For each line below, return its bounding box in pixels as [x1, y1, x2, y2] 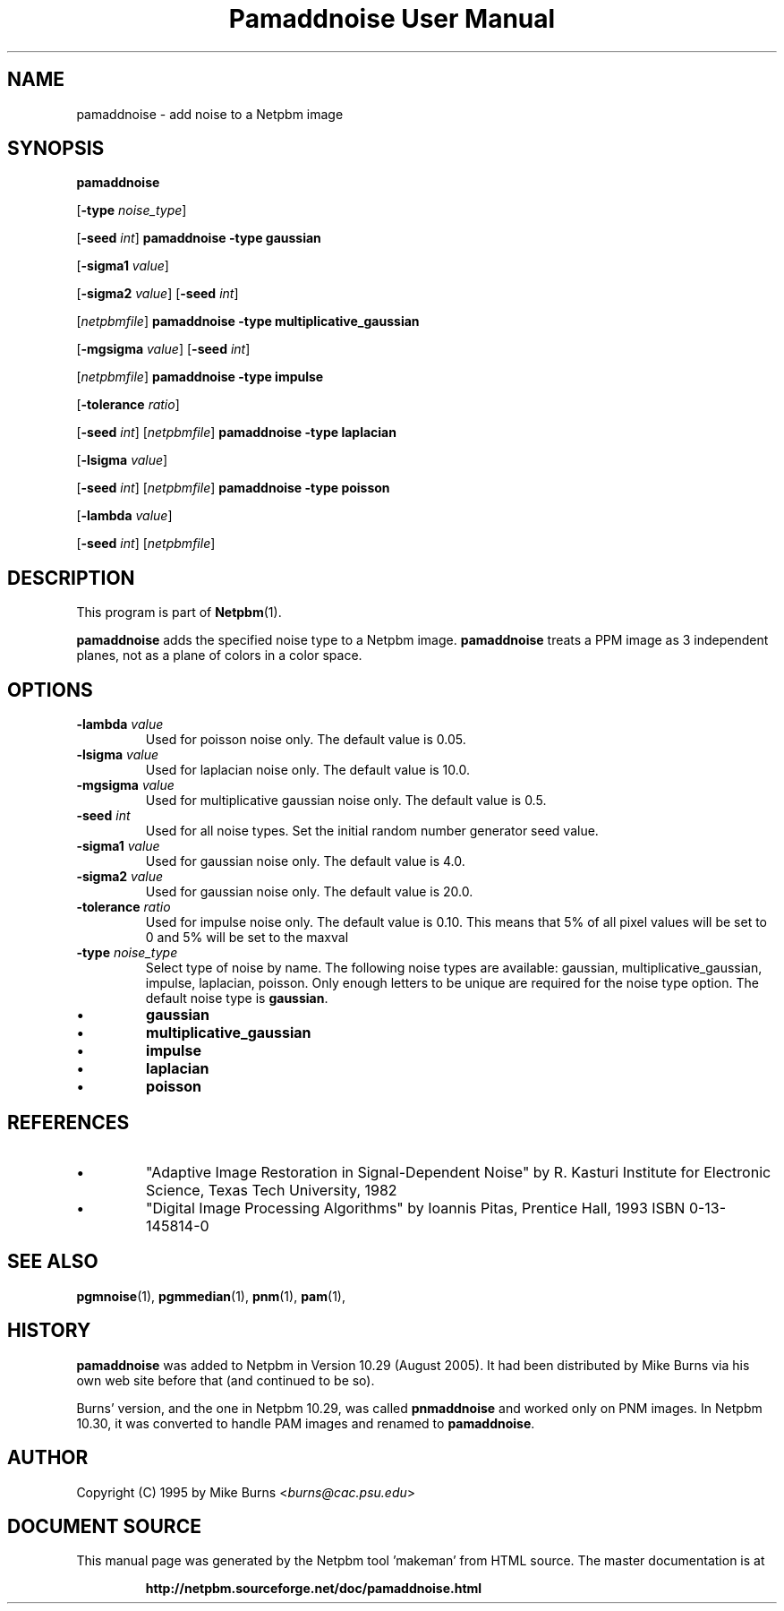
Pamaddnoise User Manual [228, 4, 556, 34]
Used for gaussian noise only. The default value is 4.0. [145, 853, 465, 870]
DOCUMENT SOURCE [7, 1514, 201, 1538]
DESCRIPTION [7, 566, 135, 589]
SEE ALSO [7, 1250, 98, 1273]
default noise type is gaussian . [145, 990, 328, 1007]
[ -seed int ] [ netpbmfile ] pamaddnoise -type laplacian [76, 424, 396, 441]
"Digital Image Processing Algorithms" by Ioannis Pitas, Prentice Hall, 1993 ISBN [146, 1198, 686, 1217]
